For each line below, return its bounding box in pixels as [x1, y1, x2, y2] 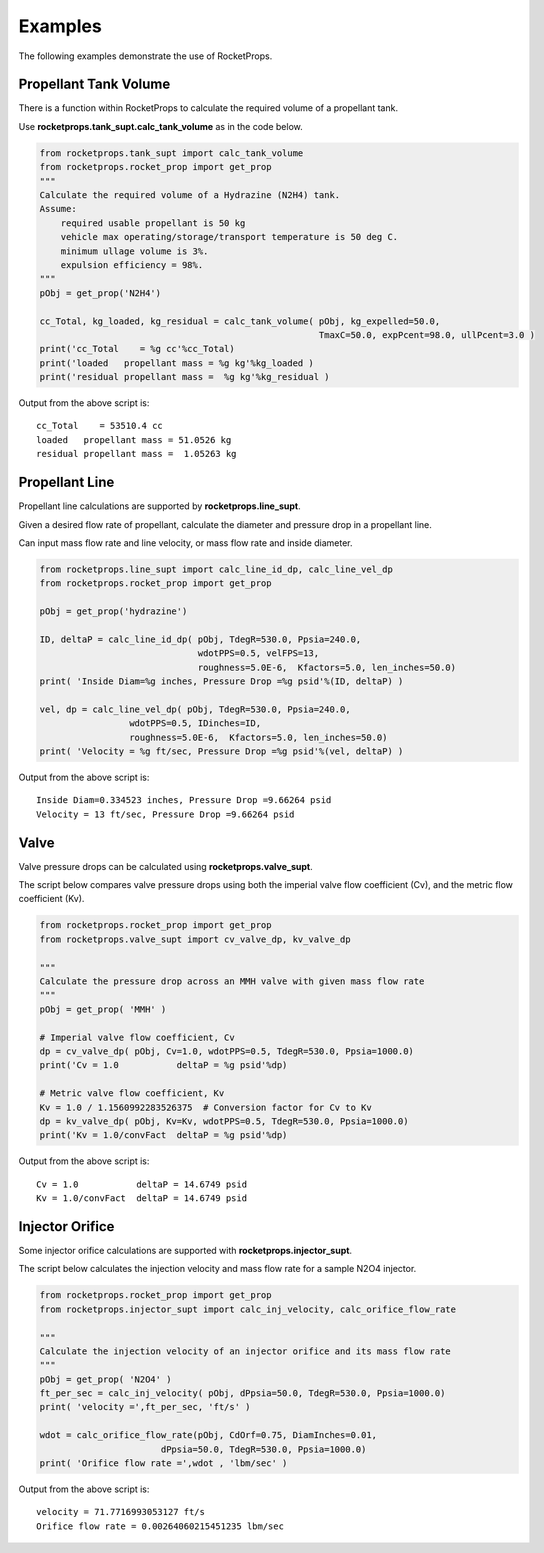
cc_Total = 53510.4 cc [36, 420, 164, 432]
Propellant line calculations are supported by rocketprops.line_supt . [18, 500, 301, 512]
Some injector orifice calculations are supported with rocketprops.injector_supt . [18, 1244, 353, 1256]
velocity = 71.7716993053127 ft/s [36, 1506, 205, 1518]
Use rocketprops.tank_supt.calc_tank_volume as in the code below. [18, 120, 304, 132]
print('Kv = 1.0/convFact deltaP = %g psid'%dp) [39, 1130, 288, 1141]
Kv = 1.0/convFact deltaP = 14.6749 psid [36, 1193, 248, 1204]
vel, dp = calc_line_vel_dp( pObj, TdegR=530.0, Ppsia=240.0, [39, 703, 351, 715]
